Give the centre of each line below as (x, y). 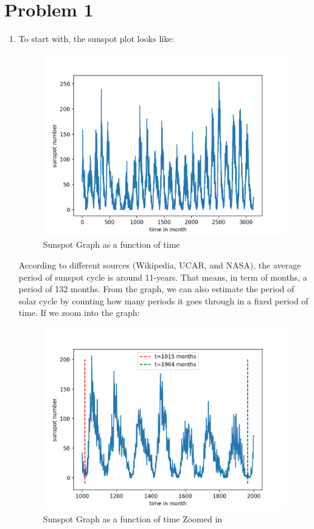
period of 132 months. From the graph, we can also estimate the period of (156, 289)
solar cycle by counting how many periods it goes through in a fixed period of (163, 300)
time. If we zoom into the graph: (79, 313)
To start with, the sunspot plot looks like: (96, 39)
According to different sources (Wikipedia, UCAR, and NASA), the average (160, 265)
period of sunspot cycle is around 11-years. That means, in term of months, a (163, 277)
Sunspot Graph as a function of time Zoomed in (133, 518)
